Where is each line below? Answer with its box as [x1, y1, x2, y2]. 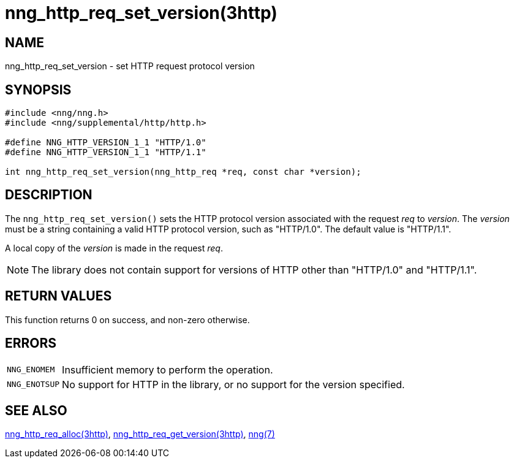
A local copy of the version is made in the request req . [5, 242, 223, 253]
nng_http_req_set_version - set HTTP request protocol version [5, 61, 255, 72]
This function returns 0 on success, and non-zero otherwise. [5, 314, 250, 325]
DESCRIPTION [5, 187, 93, 203]
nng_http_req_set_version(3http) [5, 2, 278, 23]
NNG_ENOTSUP [7, 380, 60, 389]
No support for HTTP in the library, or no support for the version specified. [62, 378, 405, 391]
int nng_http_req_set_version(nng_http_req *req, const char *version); [5, 167, 361, 177]
